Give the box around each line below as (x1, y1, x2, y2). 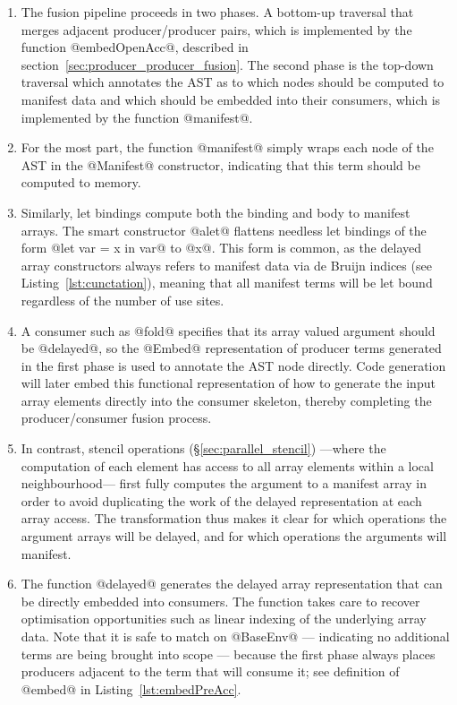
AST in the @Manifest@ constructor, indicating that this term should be (21, 155, 420, 174)
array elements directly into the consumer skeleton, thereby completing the (21, 391, 432, 409)
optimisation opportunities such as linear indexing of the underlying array (21, 609, 427, 628)
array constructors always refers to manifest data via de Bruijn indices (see (21, 255, 432, 274)
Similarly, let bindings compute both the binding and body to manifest (21, 202, 410, 221)
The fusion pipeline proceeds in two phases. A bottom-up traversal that (21, 3, 414, 21)
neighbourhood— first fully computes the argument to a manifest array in (21, 474, 427, 493)
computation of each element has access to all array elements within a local (21, 456, 434, 475)
